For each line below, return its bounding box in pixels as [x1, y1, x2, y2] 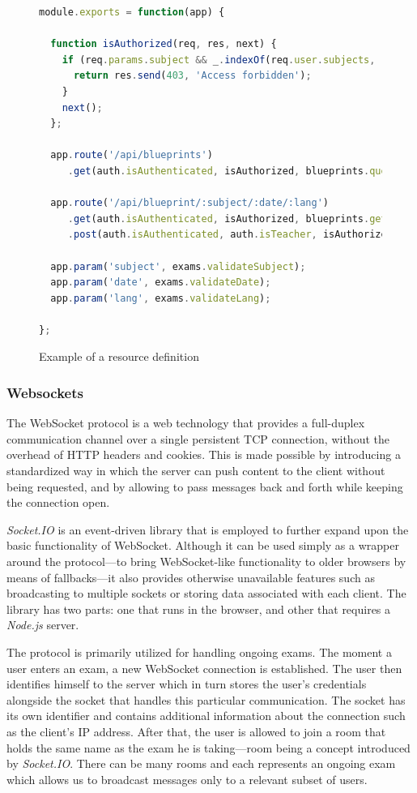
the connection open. [6, 494, 110, 511]
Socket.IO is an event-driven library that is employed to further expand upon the [6, 521, 409, 538]
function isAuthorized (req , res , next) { [50, 38, 277, 50]
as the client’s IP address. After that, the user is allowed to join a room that [6, 722, 386, 739]
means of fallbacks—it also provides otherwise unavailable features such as [6, 568, 375, 585]
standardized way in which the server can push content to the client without [6, 462, 385, 479]
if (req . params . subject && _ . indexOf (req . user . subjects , [62, 54, 376, 66]
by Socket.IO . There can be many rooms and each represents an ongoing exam [6, 755, 396, 772]
